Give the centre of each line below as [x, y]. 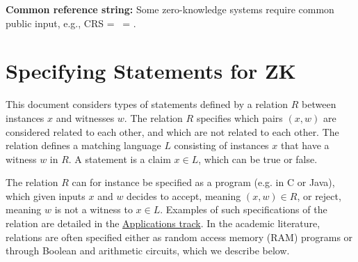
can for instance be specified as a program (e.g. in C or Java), [203, 182]
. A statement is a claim [120, 159]
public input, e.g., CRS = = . [71, 23]
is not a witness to [93, 209]
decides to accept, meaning [184, 195]
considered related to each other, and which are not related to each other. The [172, 131]
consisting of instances [221, 145]
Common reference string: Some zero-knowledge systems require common [170, 9]
